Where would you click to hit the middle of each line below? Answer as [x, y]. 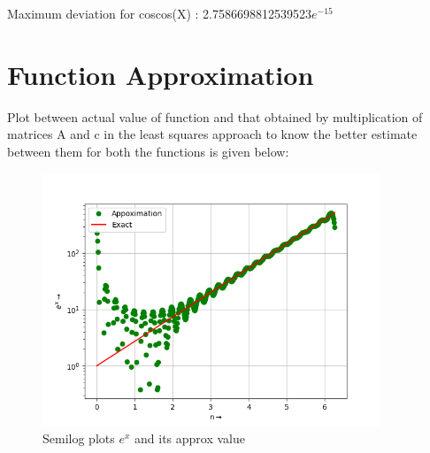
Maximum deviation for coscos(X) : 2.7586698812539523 [159, 13]
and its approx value [190, 438]
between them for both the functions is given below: [148, 151]
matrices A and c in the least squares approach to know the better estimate [212, 134]
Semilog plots [79, 438]
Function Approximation [161, 74]
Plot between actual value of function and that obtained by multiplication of [215, 116]
